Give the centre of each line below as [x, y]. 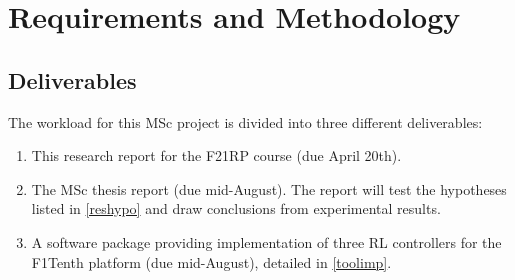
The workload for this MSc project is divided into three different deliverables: [245, 121]
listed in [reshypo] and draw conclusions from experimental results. [236, 208]
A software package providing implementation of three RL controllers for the [266, 241]
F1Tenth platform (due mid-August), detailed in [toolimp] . [211, 261]
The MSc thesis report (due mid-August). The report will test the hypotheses [269, 188]
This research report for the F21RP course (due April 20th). [216, 155]
